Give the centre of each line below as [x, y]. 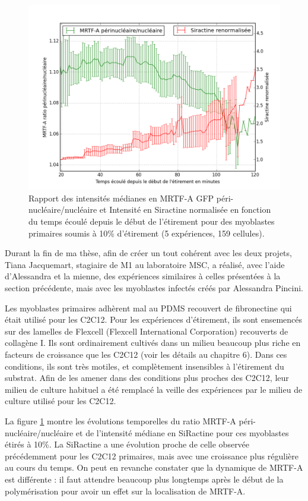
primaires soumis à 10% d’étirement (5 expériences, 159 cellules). [147, 233]
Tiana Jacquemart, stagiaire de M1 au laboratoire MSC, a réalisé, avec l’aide [145, 264]
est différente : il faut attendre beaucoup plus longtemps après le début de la [144, 479]
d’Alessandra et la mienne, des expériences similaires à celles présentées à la [143, 276]
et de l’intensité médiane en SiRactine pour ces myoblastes [182, 432]
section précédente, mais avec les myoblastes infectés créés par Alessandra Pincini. [154, 288]
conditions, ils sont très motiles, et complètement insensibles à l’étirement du [145, 366]
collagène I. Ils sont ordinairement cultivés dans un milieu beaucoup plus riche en [153, 343]
